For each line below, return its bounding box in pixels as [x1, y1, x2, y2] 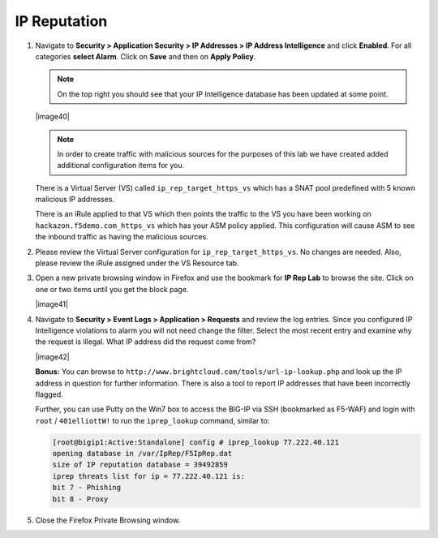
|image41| [35, 299, 69, 309]
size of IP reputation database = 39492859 [52, 460, 229, 470]
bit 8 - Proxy [52, 494, 109, 503]
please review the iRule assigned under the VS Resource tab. [35, 258, 239, 268]
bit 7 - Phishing [52, 483, 122, 493]
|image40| [35, 112, 71, 122]
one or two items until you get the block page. [35, 284, 189, 294]
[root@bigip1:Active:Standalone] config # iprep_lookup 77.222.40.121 [52, 437, 340, 446]
